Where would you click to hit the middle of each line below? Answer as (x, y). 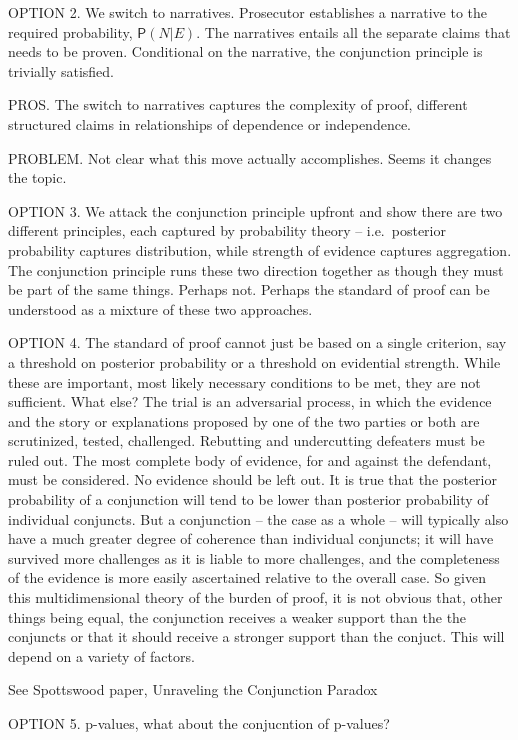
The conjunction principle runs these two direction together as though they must (256, 269)
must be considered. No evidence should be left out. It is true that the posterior (252, 479)
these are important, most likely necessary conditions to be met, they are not (244, 381)
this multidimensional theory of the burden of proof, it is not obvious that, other (255, 597)
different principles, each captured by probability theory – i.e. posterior (227, 230)
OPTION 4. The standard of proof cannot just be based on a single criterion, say (257, 342)
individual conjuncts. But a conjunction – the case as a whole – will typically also (258, 518)
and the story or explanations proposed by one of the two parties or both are (244, 420)
